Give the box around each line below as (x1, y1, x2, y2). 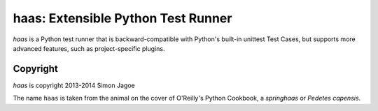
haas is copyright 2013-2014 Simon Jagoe (13, 81, 136, 89)
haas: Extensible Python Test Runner (13, 10, 232, 26)
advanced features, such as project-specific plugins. (13, 44, 165, 52)
